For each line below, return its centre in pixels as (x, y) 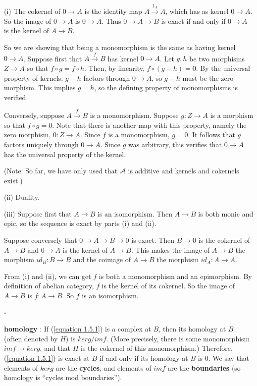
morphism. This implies (40, 87)
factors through (107, 78)
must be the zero (208, 78)
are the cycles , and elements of (103, 367)
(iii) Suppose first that (38, 213)
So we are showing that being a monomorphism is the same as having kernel (120, 47)
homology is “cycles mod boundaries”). (63, 377)
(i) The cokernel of (32, 11)
